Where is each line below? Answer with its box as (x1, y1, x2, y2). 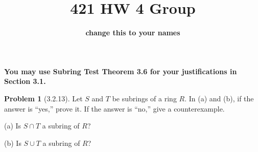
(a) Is (4, 120, 21, 131)
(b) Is (4, 137, 21, 148)
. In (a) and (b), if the (184, 93, 254, 103)
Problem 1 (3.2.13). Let (4, 93, 83, 103)
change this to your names (85, 27, 180, 38)
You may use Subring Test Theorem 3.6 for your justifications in (4, 66, 237, 76)
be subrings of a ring (112, 93, 177, 103)
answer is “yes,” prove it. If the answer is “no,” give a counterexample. (4, 103, 225, 114)
